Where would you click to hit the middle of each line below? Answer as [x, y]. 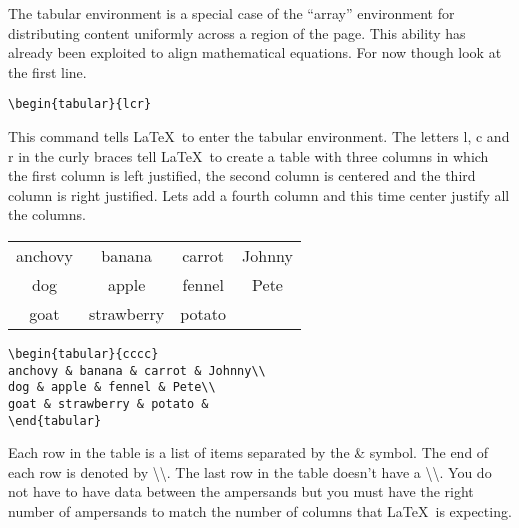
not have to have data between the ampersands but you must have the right [241, 491]
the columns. [47, 214]
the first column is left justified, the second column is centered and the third [242, 175]
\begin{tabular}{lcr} [80, 104]
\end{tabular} [55, 420]
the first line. [47, 71]
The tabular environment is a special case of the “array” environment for [231, 13]
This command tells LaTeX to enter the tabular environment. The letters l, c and [259, 136]
